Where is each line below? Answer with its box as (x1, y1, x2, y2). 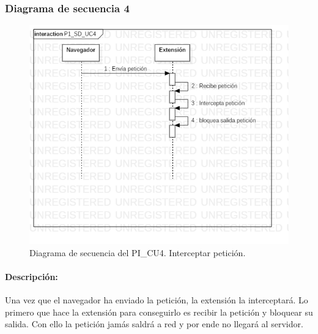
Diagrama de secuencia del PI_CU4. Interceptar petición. (29, 246, 246, 259)
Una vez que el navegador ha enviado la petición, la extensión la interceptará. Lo (5, 293, 308, 306)
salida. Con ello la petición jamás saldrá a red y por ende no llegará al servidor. (5, 317, 303, 330)
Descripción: (5, 270, 58, 283)
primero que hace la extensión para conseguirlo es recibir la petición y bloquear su (5, 305, 313, 318)
